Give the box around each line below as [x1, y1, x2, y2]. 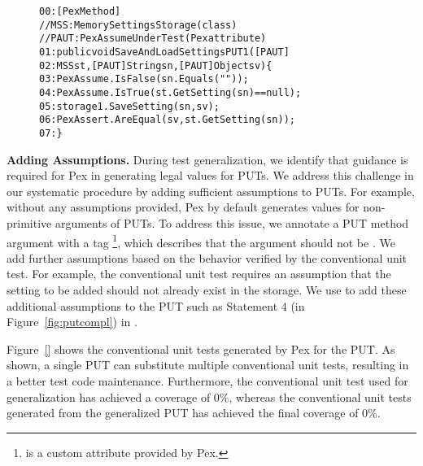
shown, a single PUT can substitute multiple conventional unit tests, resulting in [7, 356, 409, 373]
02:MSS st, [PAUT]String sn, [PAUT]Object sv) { [39, 59, 273, 72]
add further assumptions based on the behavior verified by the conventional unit [7, 249, 408, 266]
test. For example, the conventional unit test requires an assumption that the [7, 265, 391, 282]
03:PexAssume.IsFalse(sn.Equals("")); [39, 73, 249, 85]
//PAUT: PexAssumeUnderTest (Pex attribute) [39, 33, 267, 45]
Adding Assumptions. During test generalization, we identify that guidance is [7, 150, 408, 168]
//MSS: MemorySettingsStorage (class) [39, 19, 238, 31]
